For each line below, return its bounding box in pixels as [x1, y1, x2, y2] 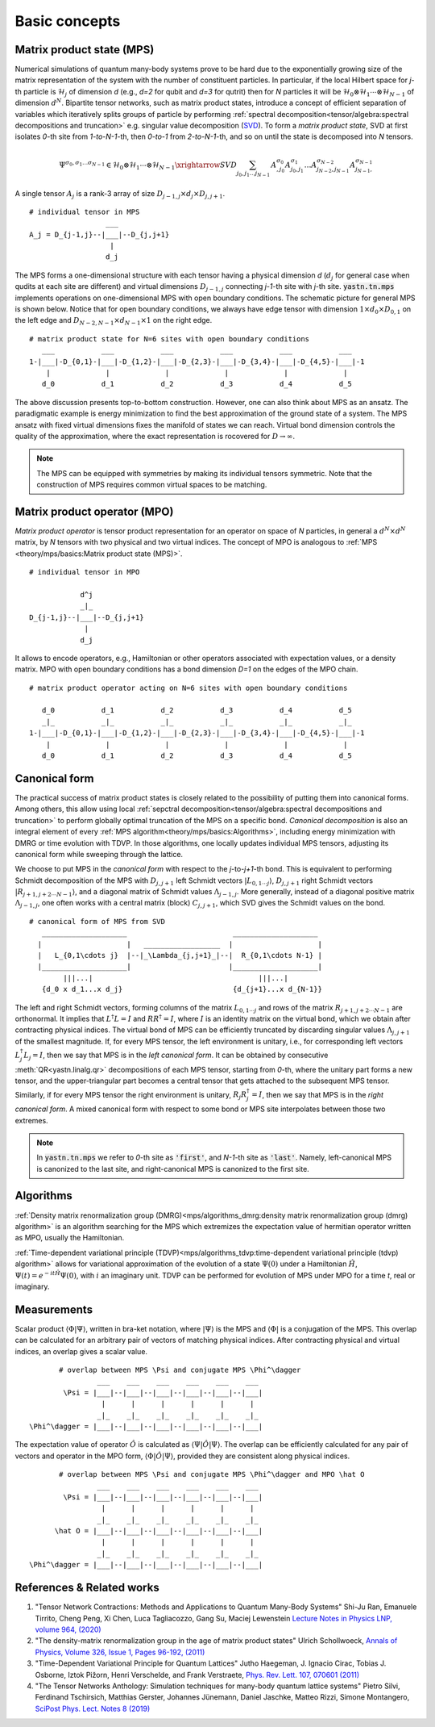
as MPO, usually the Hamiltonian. [14, 1233, 125, 1243]
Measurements [14, 1303, 93, 1316]
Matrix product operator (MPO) [14, 504, 174, 518]
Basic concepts [14, 12, 121, 30]
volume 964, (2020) [35, 1625, 101, 1634]
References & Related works [14, 1581, 160, 1595]
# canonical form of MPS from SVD [29, 917, 165, 926]
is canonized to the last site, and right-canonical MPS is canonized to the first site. [36, 1164, 309, 1173]
